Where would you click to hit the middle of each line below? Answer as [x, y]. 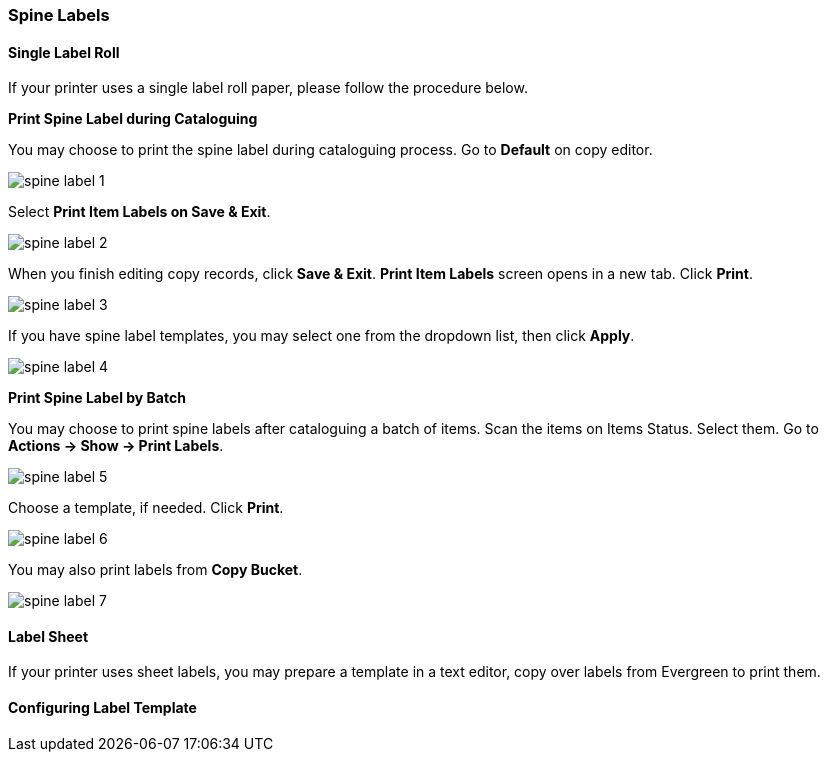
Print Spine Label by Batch [97, 398]
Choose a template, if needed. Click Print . [146, 508]
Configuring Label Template [102, 708]
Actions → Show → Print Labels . [116, 446]
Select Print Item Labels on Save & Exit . [139, 212]
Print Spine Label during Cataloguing [133, 119]
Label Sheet [48, 636]
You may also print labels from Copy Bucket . [155, 570]
